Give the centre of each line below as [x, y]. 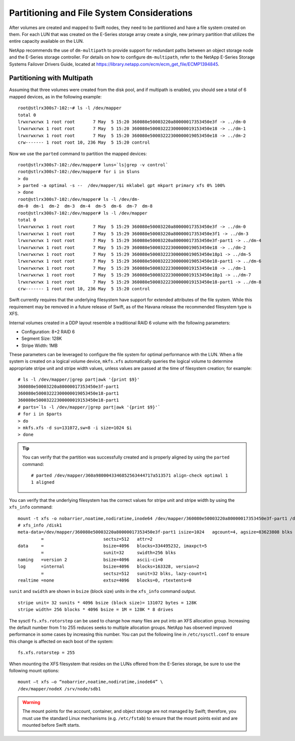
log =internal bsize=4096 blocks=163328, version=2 [109, 567]
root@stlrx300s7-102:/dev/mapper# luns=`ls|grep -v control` [93, 165]
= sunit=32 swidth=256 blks [109, 553]
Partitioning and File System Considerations [101, 13]
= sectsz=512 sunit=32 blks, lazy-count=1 [124, 573]
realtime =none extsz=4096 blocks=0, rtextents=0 [105, 580]
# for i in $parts [40, 414]
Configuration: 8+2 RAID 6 [48, 332]
